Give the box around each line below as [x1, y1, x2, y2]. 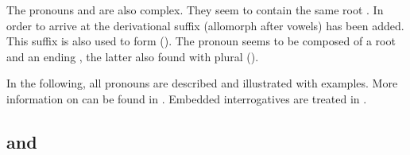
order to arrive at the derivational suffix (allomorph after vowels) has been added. [6, 17, 404, 33]
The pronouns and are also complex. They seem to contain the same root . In [6, 2, 384, 17]
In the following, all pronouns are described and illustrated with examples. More [6, 75, 398, 91]
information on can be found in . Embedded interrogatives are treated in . [6, 90, 367, 107]
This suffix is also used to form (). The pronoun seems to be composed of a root [6, 33, 396, 49]
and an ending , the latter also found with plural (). [6, 48, 259, 64]
